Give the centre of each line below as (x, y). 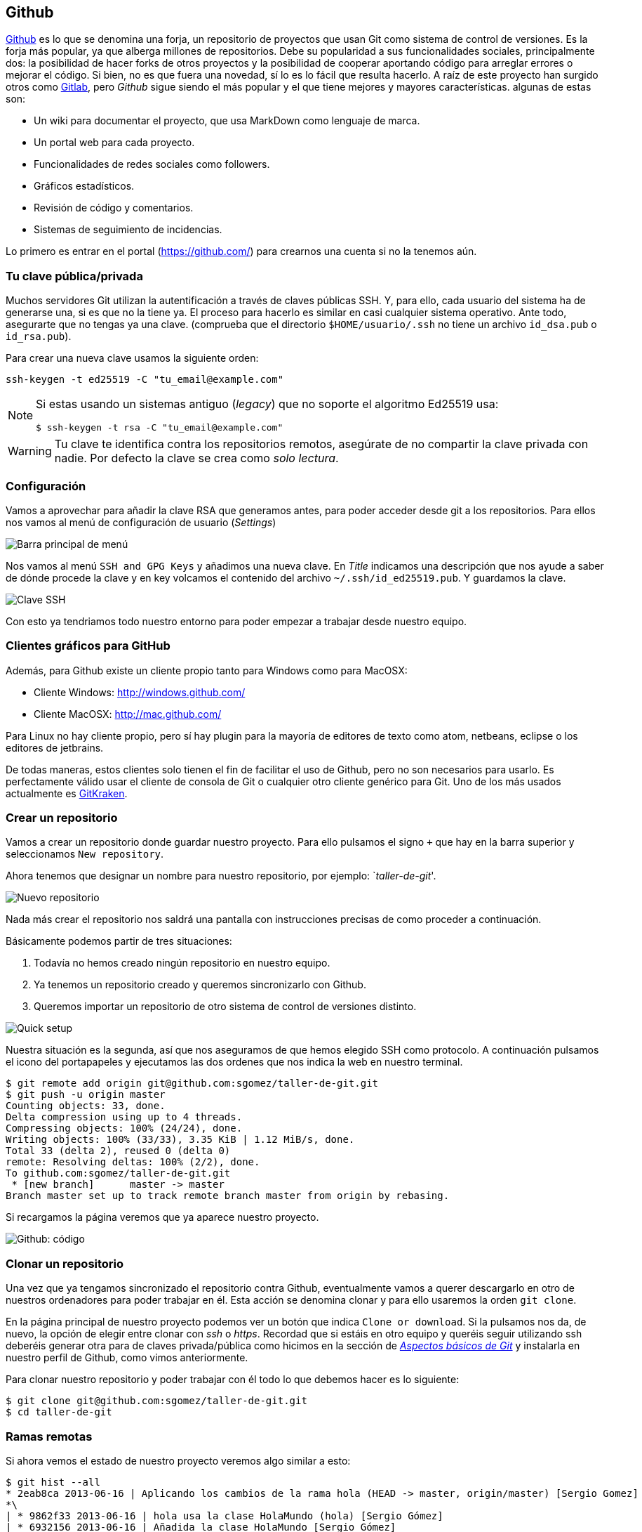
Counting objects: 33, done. (86, 1106)
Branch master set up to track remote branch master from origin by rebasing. (228, 1196)
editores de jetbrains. (55, 747)
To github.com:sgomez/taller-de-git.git (118, 1173)
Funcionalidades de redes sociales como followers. (152, 164)
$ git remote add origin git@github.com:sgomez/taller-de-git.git (192, 1083)
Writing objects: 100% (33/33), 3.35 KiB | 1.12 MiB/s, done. (180, 1140)
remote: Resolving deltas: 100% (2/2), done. (133, 1162)
